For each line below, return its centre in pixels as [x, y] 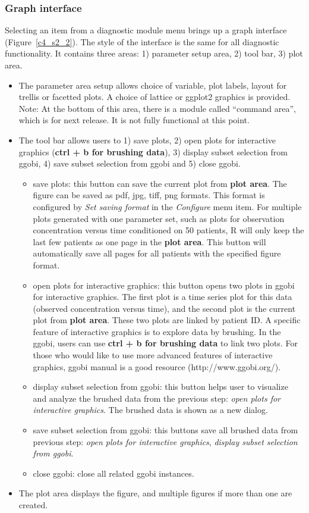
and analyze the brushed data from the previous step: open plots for [157, 398]
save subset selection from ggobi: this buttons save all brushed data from [165, 430]
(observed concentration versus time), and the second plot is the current [164, 308]
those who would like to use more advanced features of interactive [153, 355]
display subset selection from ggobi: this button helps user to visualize [160, 387]
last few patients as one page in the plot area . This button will [149, 241]
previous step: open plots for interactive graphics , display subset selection [165, 441]
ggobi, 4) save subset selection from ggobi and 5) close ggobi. [130, 163]
